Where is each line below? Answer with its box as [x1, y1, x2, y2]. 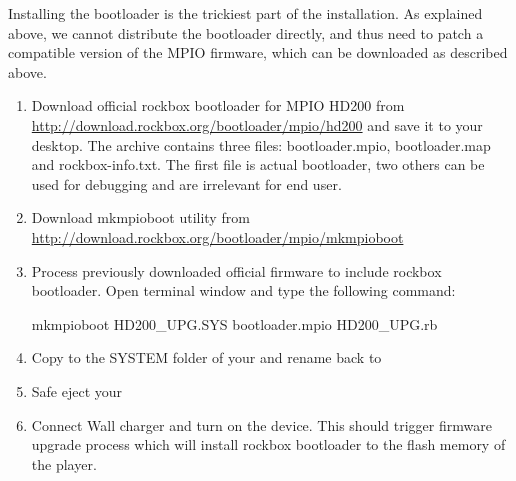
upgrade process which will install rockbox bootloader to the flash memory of [31, 434, 506, 455]
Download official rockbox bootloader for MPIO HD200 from [31, 95, 405, 116]
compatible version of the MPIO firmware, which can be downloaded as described [8, 42, 508, 63]
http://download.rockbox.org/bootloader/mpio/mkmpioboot [31, 226, 404, 247]
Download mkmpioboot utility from [31, 207, 250, 228]
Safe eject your [31, 380, 123, 401]
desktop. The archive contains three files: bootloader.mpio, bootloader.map [31, 134, 491, 155]
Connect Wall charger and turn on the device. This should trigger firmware [31, 414, 492, 435]
